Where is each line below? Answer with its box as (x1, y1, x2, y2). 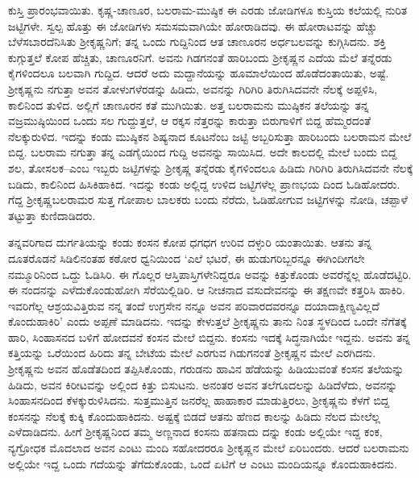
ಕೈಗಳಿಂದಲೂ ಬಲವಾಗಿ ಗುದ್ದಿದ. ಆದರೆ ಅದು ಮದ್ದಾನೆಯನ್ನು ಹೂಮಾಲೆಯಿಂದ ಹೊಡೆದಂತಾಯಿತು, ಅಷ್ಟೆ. (8, 64, 389, 81)
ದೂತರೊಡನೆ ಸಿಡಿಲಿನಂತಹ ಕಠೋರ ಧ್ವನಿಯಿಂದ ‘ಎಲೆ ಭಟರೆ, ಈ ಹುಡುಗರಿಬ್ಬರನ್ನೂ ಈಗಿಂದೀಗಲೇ (8, 249, 365, 266)
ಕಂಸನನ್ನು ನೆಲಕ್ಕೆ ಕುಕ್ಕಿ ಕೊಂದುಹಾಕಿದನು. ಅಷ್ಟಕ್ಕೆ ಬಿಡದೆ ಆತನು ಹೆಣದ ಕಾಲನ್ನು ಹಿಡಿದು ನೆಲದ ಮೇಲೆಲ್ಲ (8, 407, 380, 424)
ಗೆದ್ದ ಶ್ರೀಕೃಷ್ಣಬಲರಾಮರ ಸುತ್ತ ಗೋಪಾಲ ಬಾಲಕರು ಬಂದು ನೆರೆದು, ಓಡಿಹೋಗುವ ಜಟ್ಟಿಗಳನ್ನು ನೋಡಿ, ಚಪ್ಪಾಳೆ (8, 191, 408, 208)
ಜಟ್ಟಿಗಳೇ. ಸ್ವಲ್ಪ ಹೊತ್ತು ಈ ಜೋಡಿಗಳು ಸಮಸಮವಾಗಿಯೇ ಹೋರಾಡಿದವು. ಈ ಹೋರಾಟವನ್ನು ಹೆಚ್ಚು (8, 17, 378, 34)
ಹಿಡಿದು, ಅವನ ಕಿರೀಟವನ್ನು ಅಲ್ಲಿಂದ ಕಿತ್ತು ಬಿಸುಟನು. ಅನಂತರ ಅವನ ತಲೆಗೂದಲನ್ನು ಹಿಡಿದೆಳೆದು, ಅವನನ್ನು (8, 376, 398, 393)
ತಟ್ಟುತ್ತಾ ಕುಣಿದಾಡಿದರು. (8, 206, 96, 223)
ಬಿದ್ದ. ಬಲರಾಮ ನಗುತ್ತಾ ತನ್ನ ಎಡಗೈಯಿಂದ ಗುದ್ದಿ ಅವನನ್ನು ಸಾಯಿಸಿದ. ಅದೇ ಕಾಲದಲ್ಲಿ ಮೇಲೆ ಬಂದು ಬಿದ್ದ (8, 143, 397, 160)
